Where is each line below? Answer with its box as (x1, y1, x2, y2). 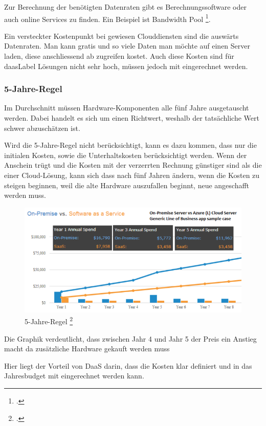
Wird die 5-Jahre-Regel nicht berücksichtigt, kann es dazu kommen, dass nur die (4, 140, 257, 150)
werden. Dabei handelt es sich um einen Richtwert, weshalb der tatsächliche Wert (4, 113, 259, 123)
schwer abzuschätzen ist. (4, 122, 80, 133)
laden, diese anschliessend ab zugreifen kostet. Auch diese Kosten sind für (4, 51, 234, 61)
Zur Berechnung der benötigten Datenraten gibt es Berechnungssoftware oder (4, 2, 247, 12)
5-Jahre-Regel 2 (25, 315, 73, 326)
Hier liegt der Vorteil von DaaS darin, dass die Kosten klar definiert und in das (4, 360, 252, 371)
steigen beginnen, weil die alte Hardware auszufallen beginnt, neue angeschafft (4, 180, 250, 190)
